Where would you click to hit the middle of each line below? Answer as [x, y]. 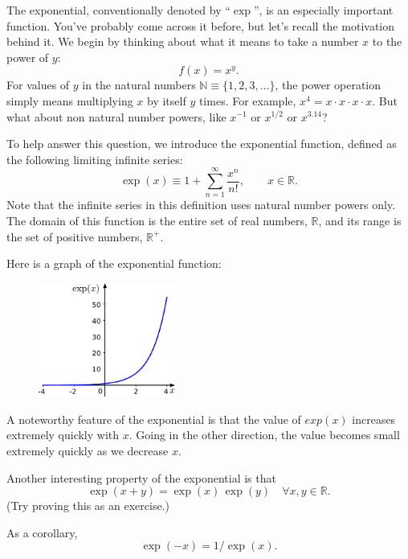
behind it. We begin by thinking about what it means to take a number [183, 41]
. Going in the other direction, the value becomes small [264, 435]
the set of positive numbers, [75, 236]
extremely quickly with [63, 435]
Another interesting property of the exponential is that [141, 477]
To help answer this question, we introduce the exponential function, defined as [202, 144]
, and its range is [360, 221]
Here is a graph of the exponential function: [114, 263]
